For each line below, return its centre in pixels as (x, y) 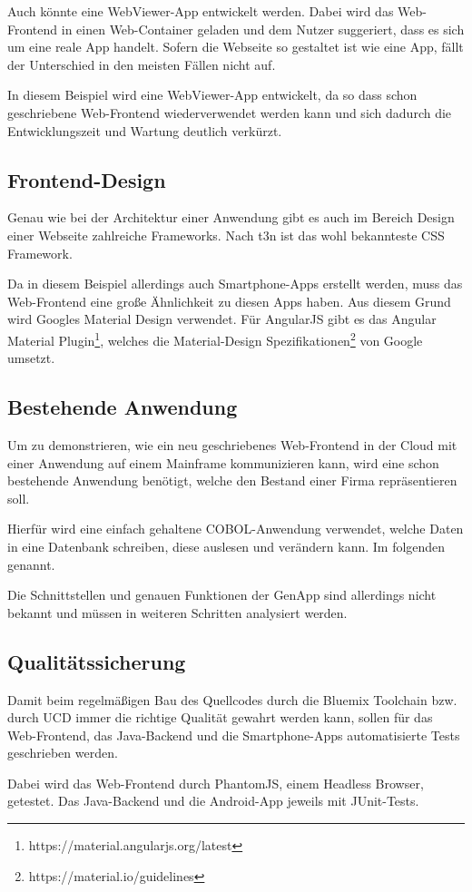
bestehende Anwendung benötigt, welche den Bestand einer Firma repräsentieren (232, 480)
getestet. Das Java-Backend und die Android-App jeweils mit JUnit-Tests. (213, 801)
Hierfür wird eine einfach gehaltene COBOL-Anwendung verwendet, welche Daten (236, 529)
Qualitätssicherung (97, 661)
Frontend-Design (87, 179)
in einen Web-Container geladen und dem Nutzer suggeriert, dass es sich (263, 29)
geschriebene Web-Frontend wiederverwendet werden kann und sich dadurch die (230, 112)
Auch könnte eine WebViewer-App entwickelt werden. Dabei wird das (201, 11)
